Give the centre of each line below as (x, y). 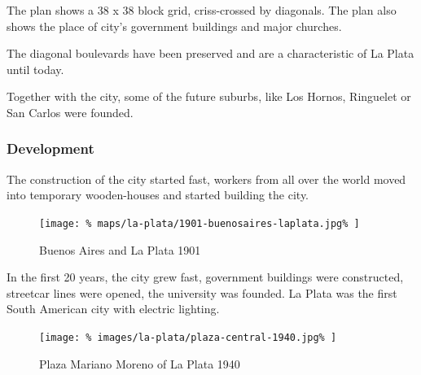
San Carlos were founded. (70, 112)
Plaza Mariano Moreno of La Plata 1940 (140, 363)
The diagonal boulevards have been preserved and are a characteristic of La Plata (210, 53)
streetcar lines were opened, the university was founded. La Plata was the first (202, 292)
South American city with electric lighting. (113, 309)
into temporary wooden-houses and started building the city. (158, 195)
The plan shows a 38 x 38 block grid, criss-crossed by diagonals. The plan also (202, 10)
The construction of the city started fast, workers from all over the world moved (206, 179)
